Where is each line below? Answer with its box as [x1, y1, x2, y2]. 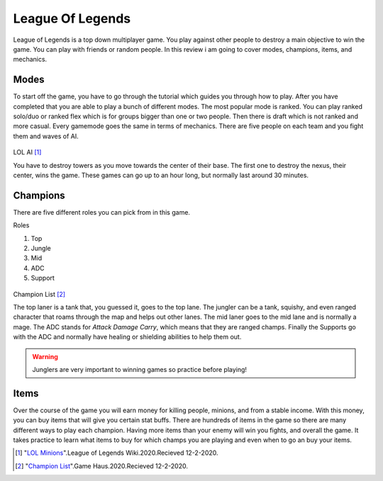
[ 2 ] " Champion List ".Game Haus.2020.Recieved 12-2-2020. [15, 461, 188, 470]
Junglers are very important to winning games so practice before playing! [32, 365, 248, 373]
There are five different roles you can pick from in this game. [13, 208, 191, 216]
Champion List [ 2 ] [13, 290, 66, 298]
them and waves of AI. [13, 132, 79, 140]
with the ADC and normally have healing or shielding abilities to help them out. [13, 333, 242, 341]
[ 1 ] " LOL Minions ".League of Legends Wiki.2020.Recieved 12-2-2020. [15, 448, 219, 457]
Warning [32, 352, 58, 361]
